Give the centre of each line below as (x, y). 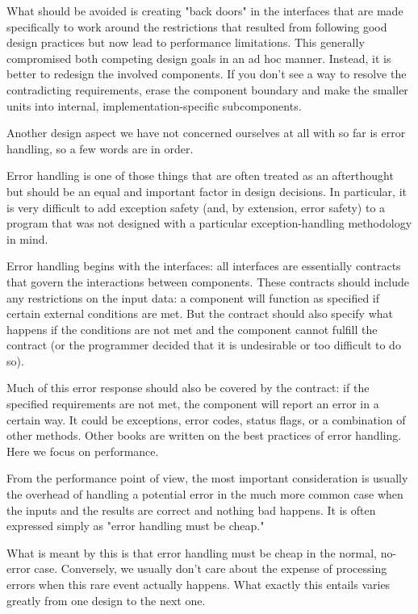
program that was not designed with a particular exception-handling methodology (209, 223)
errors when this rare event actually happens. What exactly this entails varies (199, 584)
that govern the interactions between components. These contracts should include (208, 281)
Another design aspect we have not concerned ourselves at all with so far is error (206, 133)
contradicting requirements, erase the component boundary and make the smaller (207, 89)
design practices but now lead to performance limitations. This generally (186, 42)
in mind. (27, 238)
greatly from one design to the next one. (106, 600)
